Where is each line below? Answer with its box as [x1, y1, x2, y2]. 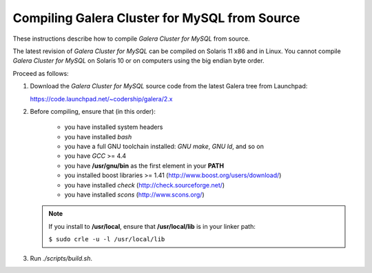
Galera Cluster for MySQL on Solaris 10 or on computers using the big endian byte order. [12, 57, 265, 65]
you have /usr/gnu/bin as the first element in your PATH [64, 161, 224, 170]
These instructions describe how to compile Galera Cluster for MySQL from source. [12, 34, 251, 43]
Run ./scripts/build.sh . [30, 254, 93, 262]
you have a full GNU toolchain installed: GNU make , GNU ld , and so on [64, 142, 265, 151]
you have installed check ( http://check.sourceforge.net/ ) [64, 181, 225, 189]
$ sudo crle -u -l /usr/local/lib [48, 235, 165, 243]
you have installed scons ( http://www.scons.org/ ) [64, 190, 205, 199]
